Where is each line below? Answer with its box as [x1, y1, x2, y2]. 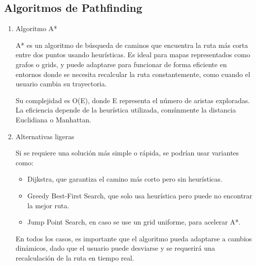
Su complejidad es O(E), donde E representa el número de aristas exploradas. [15, 95, 250, 105]
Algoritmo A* [15, 23, 57, 34]
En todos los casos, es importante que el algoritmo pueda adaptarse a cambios [15, 233, 252, 243]
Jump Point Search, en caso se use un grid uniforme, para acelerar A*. [27, 217, 241, 227]
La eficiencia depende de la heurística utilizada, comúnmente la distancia [15, 105, 236, 115]
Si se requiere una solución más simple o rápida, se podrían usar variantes [15, 148, 239, 158]
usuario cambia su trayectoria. [15, 78, 107, 89]
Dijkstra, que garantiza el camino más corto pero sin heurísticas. [27, 174, 222, 184]
